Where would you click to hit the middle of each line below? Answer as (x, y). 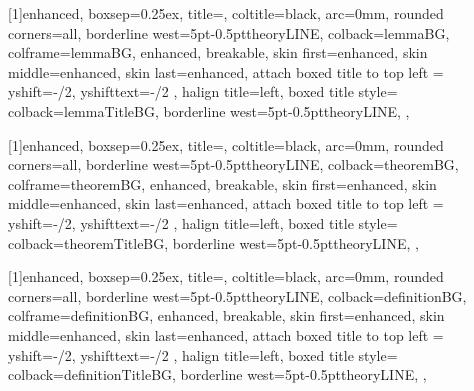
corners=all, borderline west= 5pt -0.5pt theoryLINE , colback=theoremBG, (233, 164)
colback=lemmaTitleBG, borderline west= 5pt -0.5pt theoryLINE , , (209, 110)
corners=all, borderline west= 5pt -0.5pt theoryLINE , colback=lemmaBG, (229, 32)
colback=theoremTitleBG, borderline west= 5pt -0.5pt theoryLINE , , (213, 242)
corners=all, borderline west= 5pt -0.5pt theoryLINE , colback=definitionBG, (237, 295)
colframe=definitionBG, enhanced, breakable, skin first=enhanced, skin (226, 315)
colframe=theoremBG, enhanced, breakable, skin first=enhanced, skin (222, 183)
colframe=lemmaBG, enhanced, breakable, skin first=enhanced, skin (218, 52)
